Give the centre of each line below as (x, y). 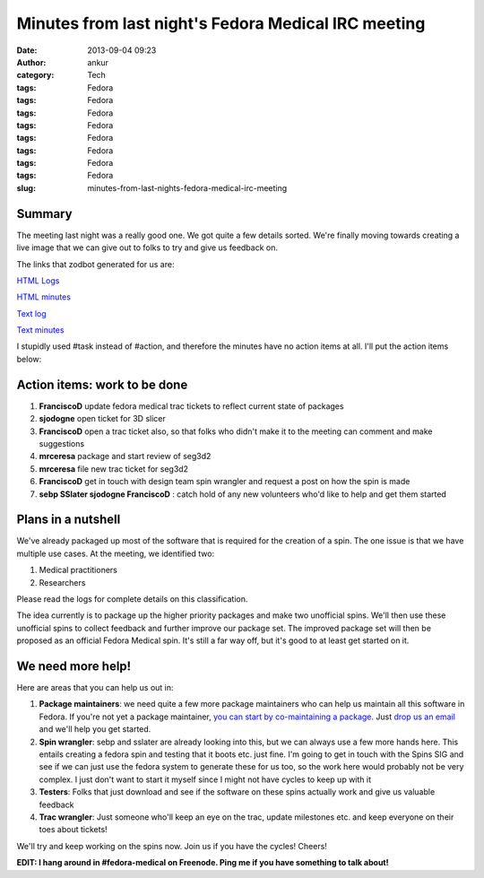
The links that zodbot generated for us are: (95, 264)
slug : (26, 187)
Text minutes (40, 330)
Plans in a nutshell (69, 520)
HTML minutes (44, 297)
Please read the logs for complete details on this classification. (132, 599)
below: (29, 359)
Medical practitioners (78, 570)
